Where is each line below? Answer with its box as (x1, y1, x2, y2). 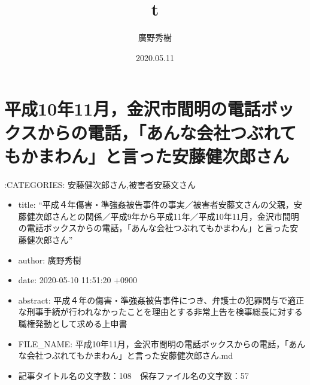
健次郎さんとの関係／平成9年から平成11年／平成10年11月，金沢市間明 (26, 210, 299, 222)
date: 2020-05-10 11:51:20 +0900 (18, 274, 138, 286)
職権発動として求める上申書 (18, 317, 127, 329)
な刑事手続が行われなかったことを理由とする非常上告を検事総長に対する (18, 305, 303, 318)
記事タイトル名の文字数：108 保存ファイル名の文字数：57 (18, 369, 249, 381)
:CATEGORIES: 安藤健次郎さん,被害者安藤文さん (4, 178, 196, 190)
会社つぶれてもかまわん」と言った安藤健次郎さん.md (26, 349, 233, 362)
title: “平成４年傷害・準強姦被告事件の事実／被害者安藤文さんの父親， (18, 198, 294, 211)
